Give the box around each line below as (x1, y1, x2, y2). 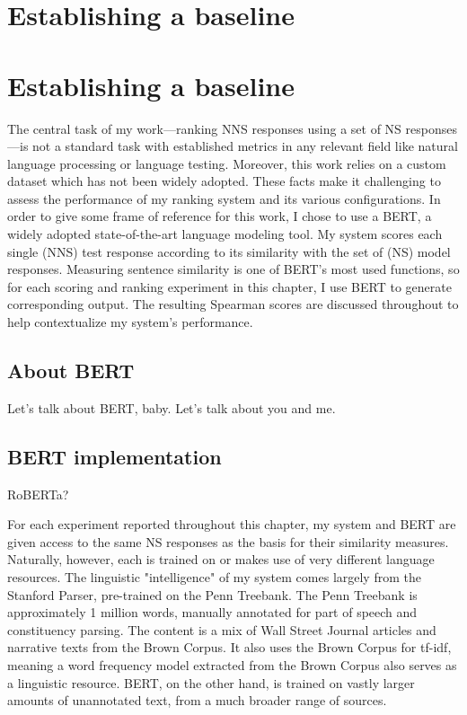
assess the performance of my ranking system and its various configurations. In (7, 189, 441, 207)
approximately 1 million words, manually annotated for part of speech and (7, 603, 418, 622)
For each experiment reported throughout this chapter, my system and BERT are (7, 515, 456, 534)
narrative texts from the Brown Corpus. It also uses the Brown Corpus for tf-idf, (7, 638, 452, 657)
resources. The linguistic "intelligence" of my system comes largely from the (7, 568, 421, 586)
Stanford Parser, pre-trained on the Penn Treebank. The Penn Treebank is (7, 585, 418, 604)
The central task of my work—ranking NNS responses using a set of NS (7, 119, 401, 137)
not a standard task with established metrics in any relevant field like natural (32, 137, 458, 155)
